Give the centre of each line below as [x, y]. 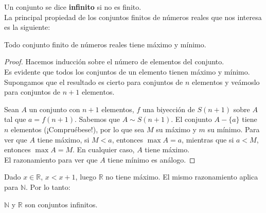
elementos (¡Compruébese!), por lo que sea [78, 129]
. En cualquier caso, [104, 149]
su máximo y [176, 129]
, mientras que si [208, 139]
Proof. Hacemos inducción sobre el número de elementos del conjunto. [114, 61]
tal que [15, 119]
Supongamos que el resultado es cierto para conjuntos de [94, 82]
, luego [86, 177]
